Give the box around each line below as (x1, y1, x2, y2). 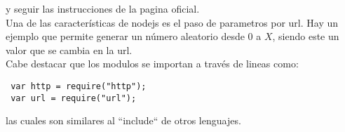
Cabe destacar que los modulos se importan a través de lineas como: (6, 56, 299, 71)
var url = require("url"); (11, 93, 137, 103)
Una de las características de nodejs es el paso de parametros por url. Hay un (6, 15, 339, 29)
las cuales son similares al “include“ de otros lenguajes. (6, 113, 241, 128)
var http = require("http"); (11, 81, 147, 91)
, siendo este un (272, 29, 339, 44)
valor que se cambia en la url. (6, 42, 133, 57)
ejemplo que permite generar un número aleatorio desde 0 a (6, 29, 262, 44)
